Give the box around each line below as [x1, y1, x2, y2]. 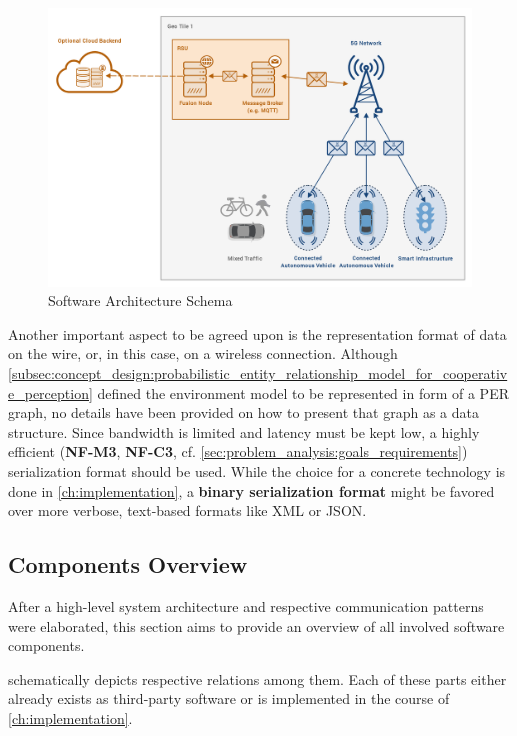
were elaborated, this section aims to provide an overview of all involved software [8, 615, 505, 636]
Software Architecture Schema [48, 290, 233, 311]
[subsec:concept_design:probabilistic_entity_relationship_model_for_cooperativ [8, 363, 508, 384]
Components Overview [8, 549, 248, 580]
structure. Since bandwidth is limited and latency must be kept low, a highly [8, 421, 480, 442]
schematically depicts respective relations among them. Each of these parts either [8, 668, 507, 689]
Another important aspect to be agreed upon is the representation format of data [8, 323, 507, 344]
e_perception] [8, 382, 93, 403]
